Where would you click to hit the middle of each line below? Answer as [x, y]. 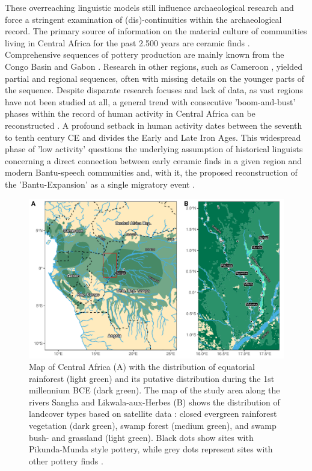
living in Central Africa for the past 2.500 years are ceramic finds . [127, 42]
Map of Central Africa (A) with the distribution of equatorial [142, 367]
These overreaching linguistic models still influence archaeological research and [149, 7]
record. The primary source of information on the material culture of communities [156, 31]
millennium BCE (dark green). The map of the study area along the [154, 390]
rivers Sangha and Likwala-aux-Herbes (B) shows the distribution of [154, 402]
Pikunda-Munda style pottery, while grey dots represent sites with [151, 449]
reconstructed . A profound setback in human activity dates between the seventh [154, 125]
